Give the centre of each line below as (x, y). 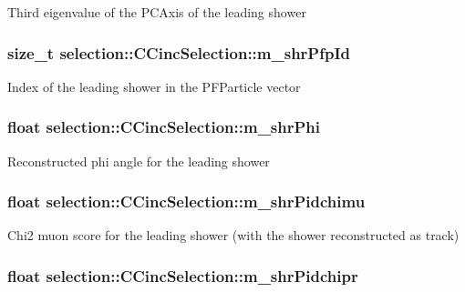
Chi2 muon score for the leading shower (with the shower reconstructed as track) (233, 235)
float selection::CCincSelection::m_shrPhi (164, 127)
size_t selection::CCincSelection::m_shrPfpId (179, 52)
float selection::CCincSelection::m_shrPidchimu (186, 201)
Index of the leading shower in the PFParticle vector (154, 86)
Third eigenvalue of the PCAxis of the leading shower (157, 12)
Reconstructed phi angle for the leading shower (139, 161)
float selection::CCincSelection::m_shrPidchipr (183, 275)
